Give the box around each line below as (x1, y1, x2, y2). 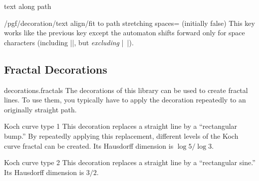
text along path (4, 1, 51, 11)
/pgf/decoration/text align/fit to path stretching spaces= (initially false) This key (4, 17, 255, 28)
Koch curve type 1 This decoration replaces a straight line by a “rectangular (4, 121, 238, 131)
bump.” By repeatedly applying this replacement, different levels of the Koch (4, 130, 239, 141)
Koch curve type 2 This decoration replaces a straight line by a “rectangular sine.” (4, 157, 256, 168)
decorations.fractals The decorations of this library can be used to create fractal (4, 85, 248, 95)
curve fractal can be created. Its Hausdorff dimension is (4, 140, 174, 151)
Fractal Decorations (4, 61, 107, 77)
